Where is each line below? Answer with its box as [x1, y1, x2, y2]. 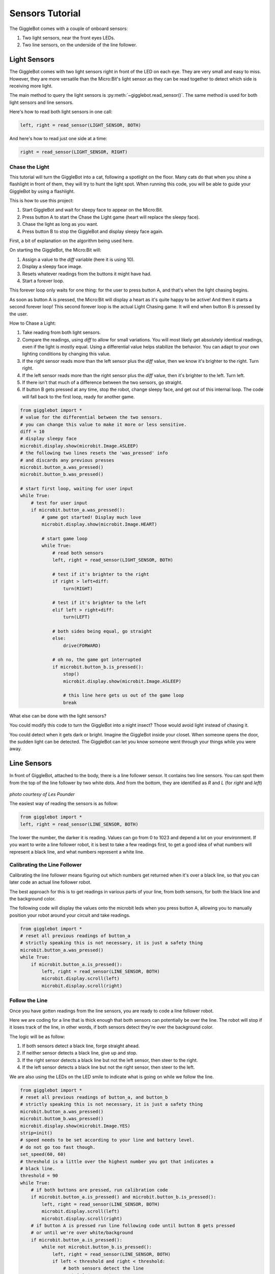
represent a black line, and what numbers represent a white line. [9, 848, 145, 855]
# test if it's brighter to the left [52, 600, 147, 606]
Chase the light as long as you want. [22, 221, 99, 227]
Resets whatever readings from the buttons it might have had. [22, 271, 152, 277]
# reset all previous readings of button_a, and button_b [20, 1095, 168, 1100]
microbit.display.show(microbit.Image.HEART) [41, 521, 157, 527]
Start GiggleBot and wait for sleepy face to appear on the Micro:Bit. [22, 207, 163, 213]
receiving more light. [9, 83, 53, 89]
